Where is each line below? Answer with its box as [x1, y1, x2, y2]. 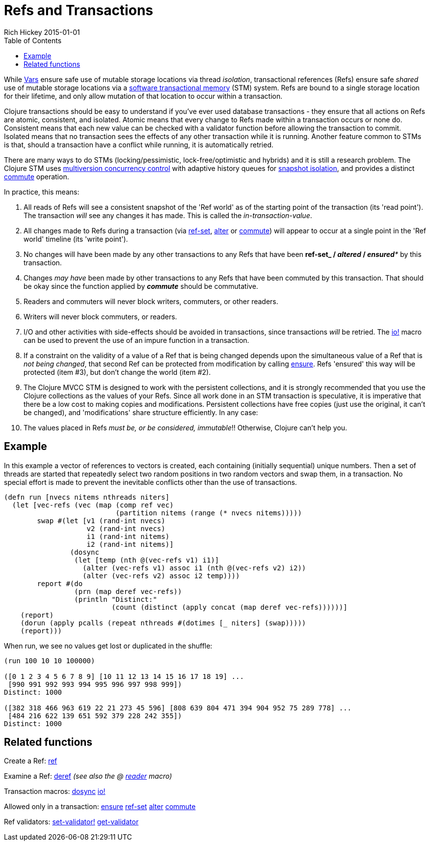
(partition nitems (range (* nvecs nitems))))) [115, 508, 302, 517]
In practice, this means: [4, 187, 80, 196]
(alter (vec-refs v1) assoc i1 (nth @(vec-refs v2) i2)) [82, 563, 306, 572]
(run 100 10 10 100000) [4, 656, 95, 665]
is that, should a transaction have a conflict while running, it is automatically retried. [4, 140, 274, 149]
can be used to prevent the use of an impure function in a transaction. [24, 336, 249, 344]
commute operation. [4, 172, 69, 181]
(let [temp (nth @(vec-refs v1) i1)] [74, 556, 219, 564]
